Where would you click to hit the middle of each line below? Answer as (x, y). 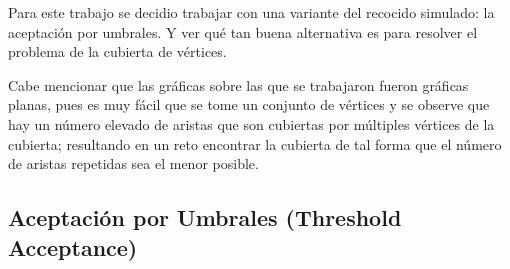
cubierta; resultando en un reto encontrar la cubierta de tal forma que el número (255, 143)
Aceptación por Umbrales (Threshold (205, 217)
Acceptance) (73, 246)
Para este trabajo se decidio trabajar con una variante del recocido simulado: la (251, 12)
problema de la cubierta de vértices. (117, 51)
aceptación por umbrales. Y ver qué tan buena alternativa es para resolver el (243, 31)
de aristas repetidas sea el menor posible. (133, 163)
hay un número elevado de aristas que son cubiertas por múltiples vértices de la (251, 123)
